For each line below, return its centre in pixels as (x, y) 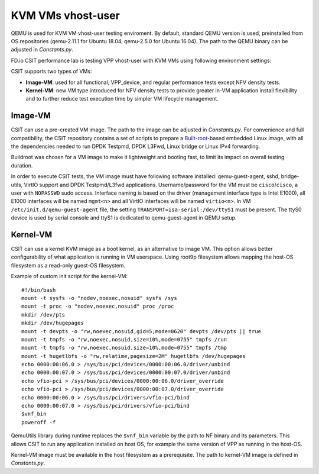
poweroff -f (39, 422)
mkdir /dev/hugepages (53, 323)
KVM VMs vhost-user (66, 15)
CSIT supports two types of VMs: (51, 72)
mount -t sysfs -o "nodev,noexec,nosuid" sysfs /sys (99, 298)
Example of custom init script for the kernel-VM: (69, 276)
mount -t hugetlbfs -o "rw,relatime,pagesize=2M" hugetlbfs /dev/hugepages (134, 356)
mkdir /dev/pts (43, 315)
